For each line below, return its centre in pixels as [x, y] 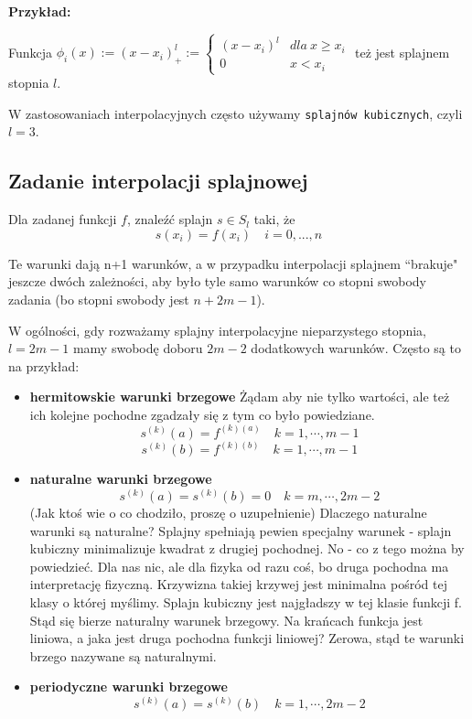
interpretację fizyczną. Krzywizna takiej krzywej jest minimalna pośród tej [238, 584]
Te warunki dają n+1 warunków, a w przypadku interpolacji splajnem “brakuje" [233, 263]
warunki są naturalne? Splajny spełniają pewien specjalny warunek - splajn [241, 530]
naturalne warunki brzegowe [121, 479]
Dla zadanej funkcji [63, 219]
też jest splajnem [402, 52]
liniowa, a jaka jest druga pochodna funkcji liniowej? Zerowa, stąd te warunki [247, 638]
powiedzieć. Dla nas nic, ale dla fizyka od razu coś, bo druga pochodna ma [239, 566]
